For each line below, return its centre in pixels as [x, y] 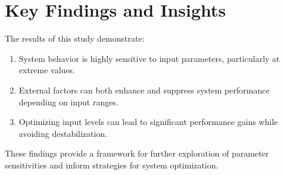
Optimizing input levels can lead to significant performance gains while [148, 122]
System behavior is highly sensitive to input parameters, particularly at [149, 58]
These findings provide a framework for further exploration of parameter [137, 153]
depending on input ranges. [68, 101]
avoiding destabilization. [63, 133]
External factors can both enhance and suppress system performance [144, 90]
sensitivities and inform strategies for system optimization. [112, 165]
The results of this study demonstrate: [75, 38]
